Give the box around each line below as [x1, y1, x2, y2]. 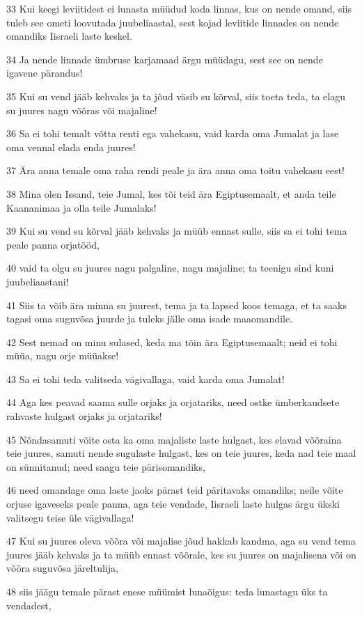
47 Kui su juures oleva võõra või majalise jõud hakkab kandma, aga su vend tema [6, 533, 356, 548]
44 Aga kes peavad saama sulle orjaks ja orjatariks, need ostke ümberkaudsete [6, 395, 340, 409]
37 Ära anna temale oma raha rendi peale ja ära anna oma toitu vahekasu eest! [6, 163, 345, 178]
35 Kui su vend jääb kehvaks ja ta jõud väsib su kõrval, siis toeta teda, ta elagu [6, 88, 345, 103]
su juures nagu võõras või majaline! [6, 102, 157, 117]
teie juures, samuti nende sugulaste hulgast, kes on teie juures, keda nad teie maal [6, 446, 356, 460]
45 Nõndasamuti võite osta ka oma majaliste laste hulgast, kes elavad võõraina [6, 432, 342, 446]
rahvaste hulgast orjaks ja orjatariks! [6, 409, 162, 423]
